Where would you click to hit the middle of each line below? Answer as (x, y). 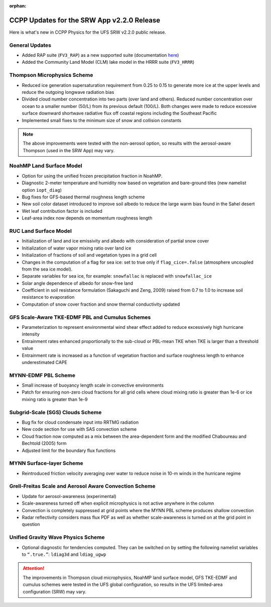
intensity (31, 334)
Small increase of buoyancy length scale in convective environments (93, 385)
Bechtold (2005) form (44, 443)
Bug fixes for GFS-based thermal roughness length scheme (83, 197)
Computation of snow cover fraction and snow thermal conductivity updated (101, 304)
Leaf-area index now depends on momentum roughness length (87, 218)
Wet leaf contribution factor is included (62, 211)
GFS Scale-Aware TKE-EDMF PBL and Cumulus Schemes (80, 317)
